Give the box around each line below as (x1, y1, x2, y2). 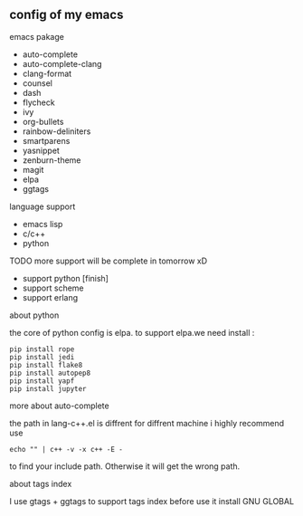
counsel (22, 77, 52, 89)
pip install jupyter (9, 384, 88, 393)
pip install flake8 (9, 360, 83, 369)
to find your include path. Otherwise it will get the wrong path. (9, 461, 241, 472)
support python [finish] (22, 272, 109, 283)
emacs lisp (22, 218, 63, 229)
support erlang (22, 291, 79, 302)
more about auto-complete (9, 400, 110, 411)
